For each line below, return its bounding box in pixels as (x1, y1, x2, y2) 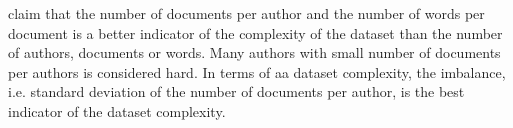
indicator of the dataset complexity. (8, 100, 226, 121)
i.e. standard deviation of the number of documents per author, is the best (8, 81, 465, 102)
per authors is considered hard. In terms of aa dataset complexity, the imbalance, (8, 61, 506, 82)
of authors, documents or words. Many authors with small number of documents (8, 42, 501, 63)
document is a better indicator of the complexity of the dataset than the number (8, 22, 503, 43)
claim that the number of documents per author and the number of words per (8, 3, 485, 23)
